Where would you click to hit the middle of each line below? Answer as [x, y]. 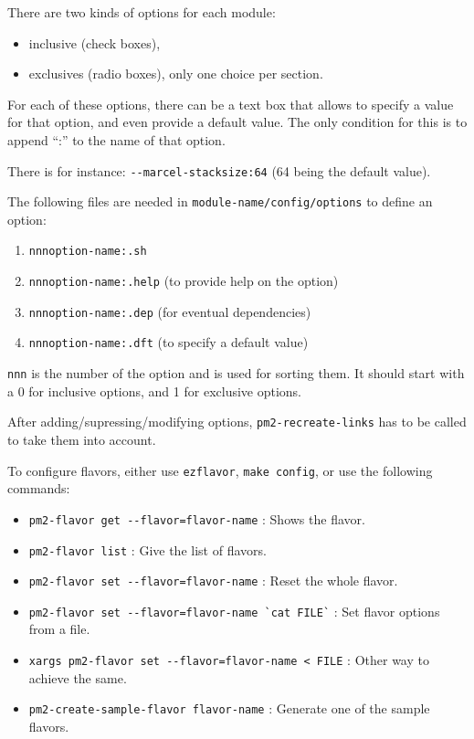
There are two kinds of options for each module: [142, 12]
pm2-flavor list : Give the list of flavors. [147, 549]
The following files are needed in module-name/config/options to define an [220, 201]
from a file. [59, 629]
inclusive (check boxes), [95, 42]
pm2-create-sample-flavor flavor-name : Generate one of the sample [229, 708]
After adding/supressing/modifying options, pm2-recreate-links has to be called [237, 422]
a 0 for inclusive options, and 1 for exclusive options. [155, 391]
